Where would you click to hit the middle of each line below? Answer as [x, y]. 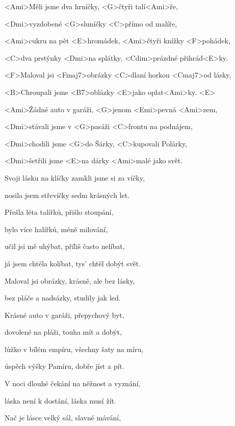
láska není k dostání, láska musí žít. [60, 400]
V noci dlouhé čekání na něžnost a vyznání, [73, 383]
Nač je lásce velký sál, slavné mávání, [63, 418]
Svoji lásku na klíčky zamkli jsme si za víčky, [75, 177]
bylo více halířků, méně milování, [56, 229]
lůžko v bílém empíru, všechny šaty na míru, [74, 349]
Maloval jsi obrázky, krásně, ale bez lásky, [70, 280]
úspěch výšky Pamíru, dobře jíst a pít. [64, 366]
